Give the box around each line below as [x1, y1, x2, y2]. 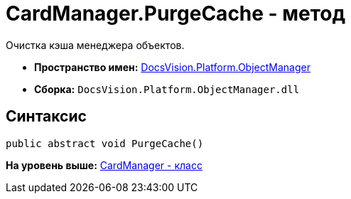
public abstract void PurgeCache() [6, 137, 204, 149]
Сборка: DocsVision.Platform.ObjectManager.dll [34, 82, 300, 95]
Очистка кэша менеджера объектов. [6, 38, 185, 51]
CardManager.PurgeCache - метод [6, 1, 346, 26]
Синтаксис [6, 107, 87, 126]
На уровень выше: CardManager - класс [6, 158, 202, 171]
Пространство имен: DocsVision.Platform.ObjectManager [34, 60, 310, 73]
